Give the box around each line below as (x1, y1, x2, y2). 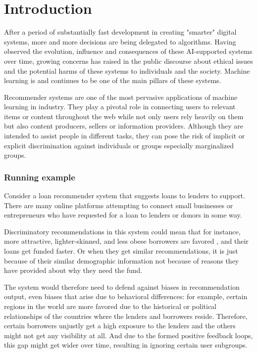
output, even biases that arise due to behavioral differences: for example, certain (4, 291, 248, 302)
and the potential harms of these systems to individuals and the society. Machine (4, 65, 250, 76)
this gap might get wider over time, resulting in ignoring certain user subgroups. (4, 340, 248, 350)
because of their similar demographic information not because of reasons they (4, 255, 239, 265)
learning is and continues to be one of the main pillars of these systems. (4, 75, 221, 86)
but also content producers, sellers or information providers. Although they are (4, 121, 243, 131)
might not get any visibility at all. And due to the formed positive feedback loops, (4, 330, 253, 340)
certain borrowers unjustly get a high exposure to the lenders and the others (4, 320, 236, 331)
